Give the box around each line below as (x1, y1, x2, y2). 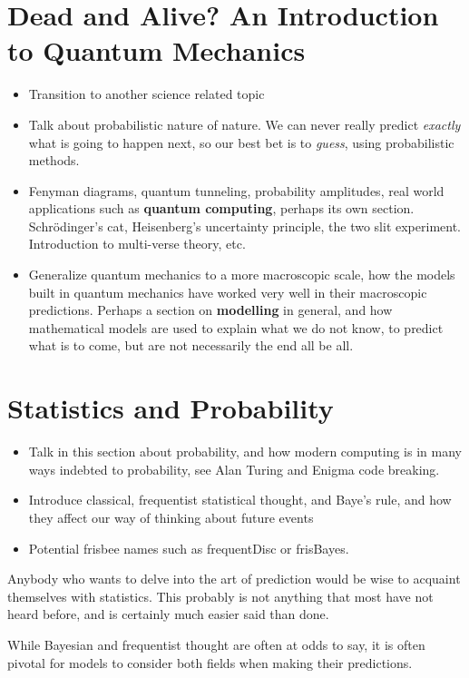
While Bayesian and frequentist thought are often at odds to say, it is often (7, 634, 425, 653)
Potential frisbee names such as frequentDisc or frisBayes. (28, 538, 349, 557)
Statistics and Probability (7, 389, 334, 427)
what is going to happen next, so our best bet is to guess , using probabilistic (28, 133, 454, 152)
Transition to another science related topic (28, 84, 265, 103)
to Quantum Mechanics (7, 32, 306, 69)
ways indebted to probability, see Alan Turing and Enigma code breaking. (28, 459, 440, 478)
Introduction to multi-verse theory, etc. (28, 234, 246, 253)
